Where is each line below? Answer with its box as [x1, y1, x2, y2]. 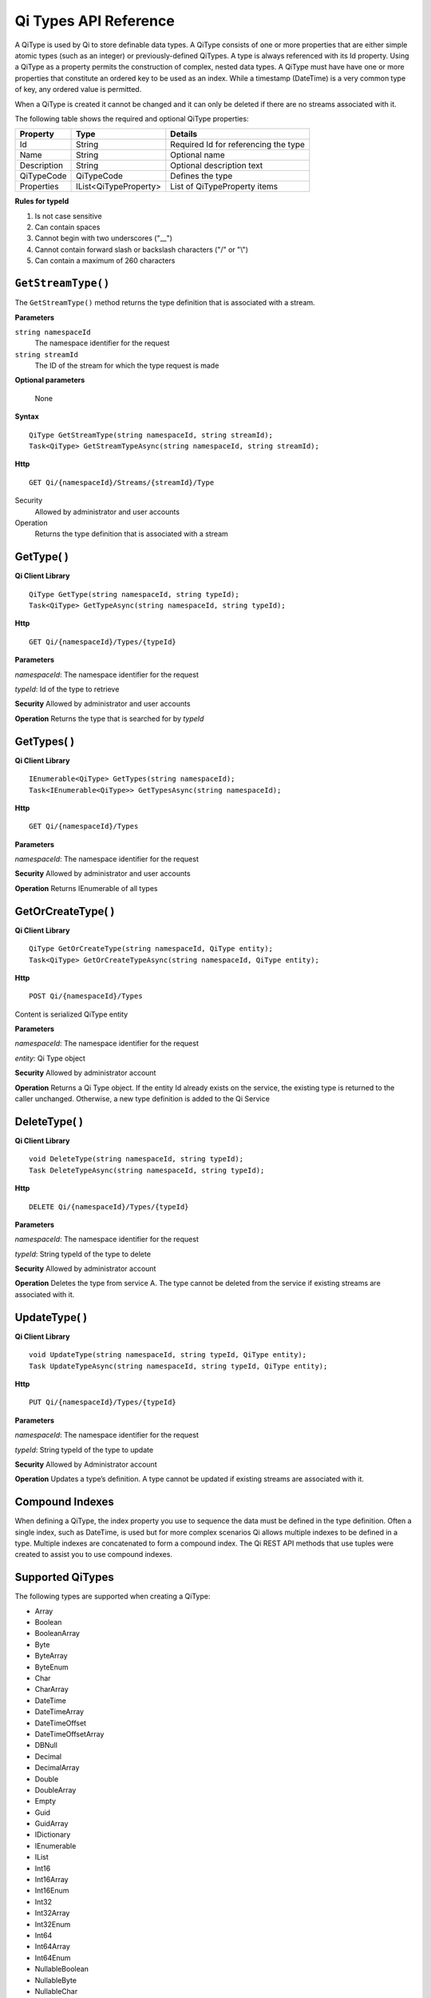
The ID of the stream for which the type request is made [34, 360, 219, 371]
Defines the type [170, 170, 233, 181]
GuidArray [34, 1819, 69, 1829]
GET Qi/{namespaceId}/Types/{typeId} [29, 637, 177, 647]
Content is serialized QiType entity [14, 1009, 129, 1019]
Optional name [170, 149, 225, 161]
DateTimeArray [34, 1707, 84, 1717]
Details [170, 129, 198, 140]
